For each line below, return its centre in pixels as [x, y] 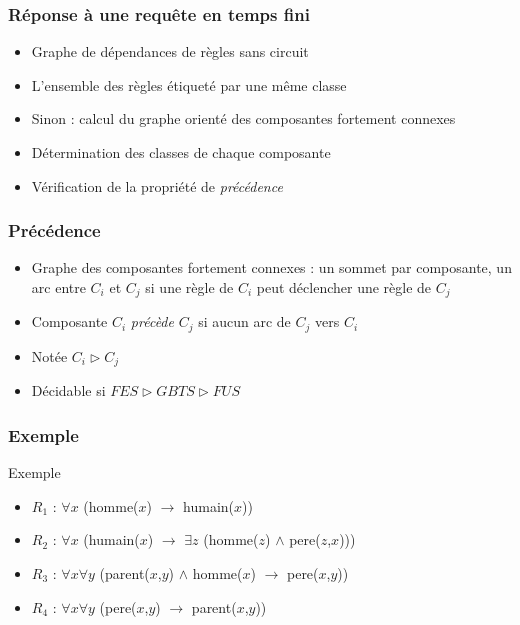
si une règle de [189, 287]
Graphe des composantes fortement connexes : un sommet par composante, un [271, 267]
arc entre [58, 287]
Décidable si [68, 390]
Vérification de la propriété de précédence [157, 185]
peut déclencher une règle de [344, 287]
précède [152, 321]
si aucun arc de [244, 321]
